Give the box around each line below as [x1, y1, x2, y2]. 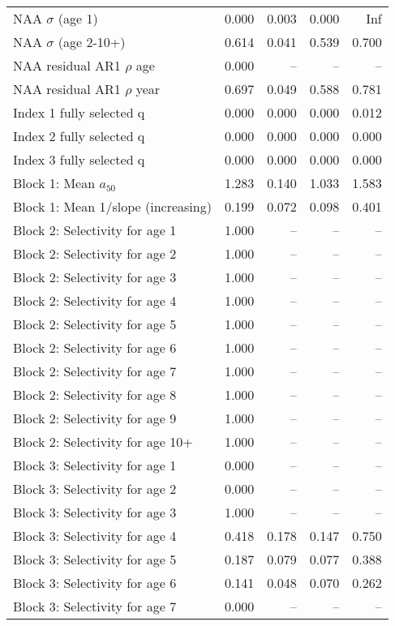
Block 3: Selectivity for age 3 [13, 503, 177, 521]
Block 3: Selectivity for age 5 [13, 550, 177, 568]
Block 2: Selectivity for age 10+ [13, 432, 193, 451]
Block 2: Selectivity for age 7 [13, 362, 177, 380]
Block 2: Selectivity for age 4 [13, 291, 177, 310]
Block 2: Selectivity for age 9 [13, 409, 177, 427]
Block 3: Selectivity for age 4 [13, 526, 177, 545]
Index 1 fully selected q [13, 103, 145, 122]
